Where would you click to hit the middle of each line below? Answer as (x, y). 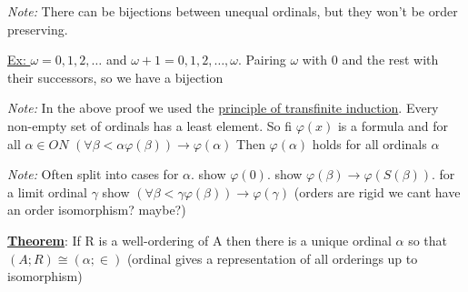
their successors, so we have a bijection (115, 77)
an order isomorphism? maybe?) (97, 210)
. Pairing (262, 60)
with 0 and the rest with (370, 60)
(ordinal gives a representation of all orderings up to (272, 258)
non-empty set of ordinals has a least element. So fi (149, 125)
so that (428, 240)
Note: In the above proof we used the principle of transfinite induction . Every (223, 108)
